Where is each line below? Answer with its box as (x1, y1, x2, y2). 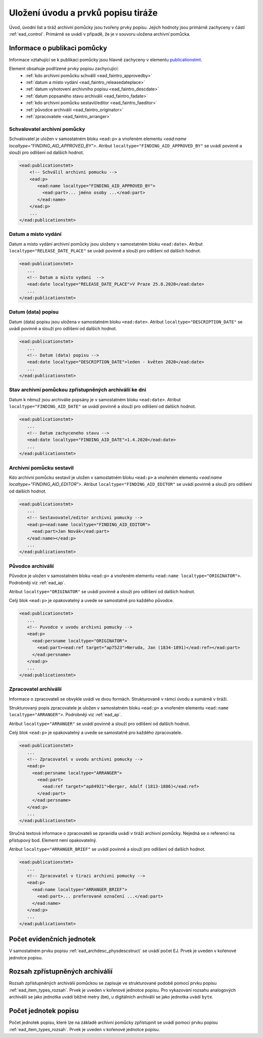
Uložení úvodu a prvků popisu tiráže (9, 7, 158, 18)
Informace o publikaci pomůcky (9, 44, 107, 52)
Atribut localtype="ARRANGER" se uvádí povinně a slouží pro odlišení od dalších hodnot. (9, 721, 190, 727)
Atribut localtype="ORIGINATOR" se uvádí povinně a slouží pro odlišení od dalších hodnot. (9, 588, 195, 594)
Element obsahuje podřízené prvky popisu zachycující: (9, 66, 119, 72)
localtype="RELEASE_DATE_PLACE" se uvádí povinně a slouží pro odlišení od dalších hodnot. (9, 248, 202, 254)
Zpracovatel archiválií (9, 686, 62, 693)
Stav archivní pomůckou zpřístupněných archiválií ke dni (9, 386, 146, 393)
